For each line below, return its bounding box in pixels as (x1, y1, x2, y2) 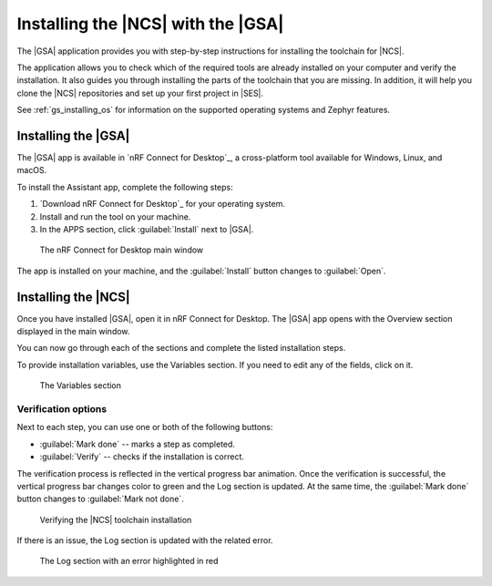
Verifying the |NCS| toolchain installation (39, 514, 192, 525)
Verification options (16, 402, 108, 415)
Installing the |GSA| (16, 128, 130, 143)
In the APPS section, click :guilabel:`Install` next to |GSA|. (39, 223, 254, 234)
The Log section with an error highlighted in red (39, 556, 219, 567)
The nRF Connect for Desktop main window (39, 244, 204, 255)
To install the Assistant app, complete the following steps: (16, 181, 234, 192)
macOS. (16, 165, 47, 176)
